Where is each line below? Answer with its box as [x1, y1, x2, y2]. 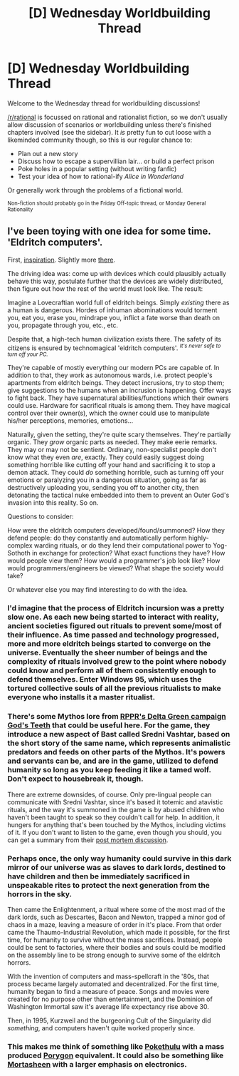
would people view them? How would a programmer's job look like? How [7, 556, 221, 565]
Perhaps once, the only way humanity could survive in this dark [7, 854, 232, 864]
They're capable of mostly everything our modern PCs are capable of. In [7, 364, 220, 372]
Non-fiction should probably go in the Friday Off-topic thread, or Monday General [7, 200, 206, 207]
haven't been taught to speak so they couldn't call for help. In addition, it [7, 813, 220, 821]
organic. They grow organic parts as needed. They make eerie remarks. [7, 438, 218, 446]
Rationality [7, 205, 33, 213]
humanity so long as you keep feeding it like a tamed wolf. [7, 765, 211, 775]
